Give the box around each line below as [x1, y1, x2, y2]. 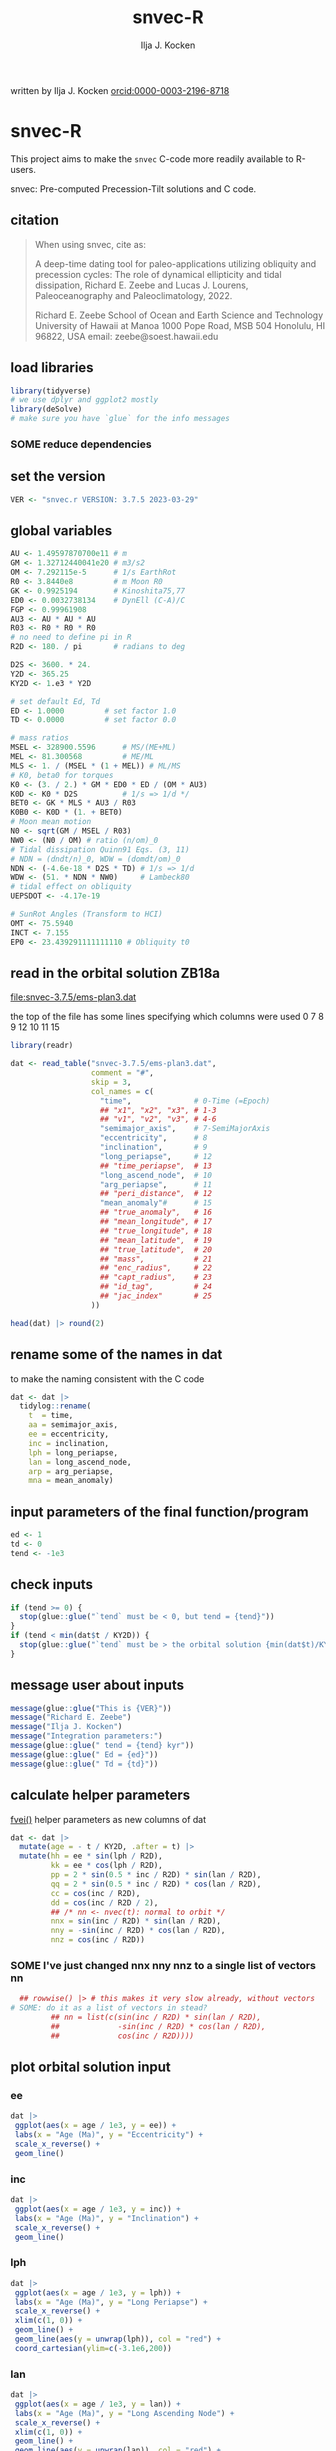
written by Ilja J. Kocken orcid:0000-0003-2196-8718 [10, 84, 230, 96]
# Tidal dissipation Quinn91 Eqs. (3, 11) [10, 844, 190, 855]
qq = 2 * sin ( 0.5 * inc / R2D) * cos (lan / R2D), [50, 1879, 262, 1889]
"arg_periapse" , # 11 [99, 1179, 213, 1190]
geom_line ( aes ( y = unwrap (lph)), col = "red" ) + [14, 2334, 222, 2344]
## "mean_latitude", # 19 [99, 1235, 213, 1245]
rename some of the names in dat [10, 1346, 223, 1363]
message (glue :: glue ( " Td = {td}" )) [10, 1759, 159, 1769]
